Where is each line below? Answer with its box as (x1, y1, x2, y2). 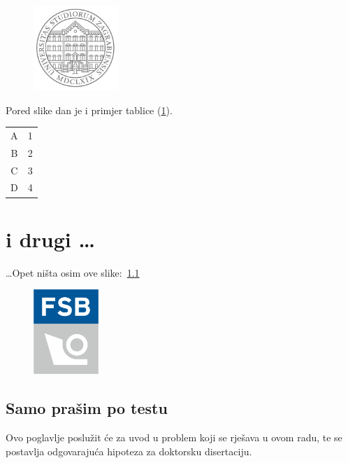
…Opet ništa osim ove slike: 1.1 (6, 265, 140, 279)
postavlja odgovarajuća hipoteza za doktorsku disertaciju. (6, 443, 252, 458)
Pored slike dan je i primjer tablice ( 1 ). (6, 102, 173, 117)
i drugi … (6, 224, 95, 253)
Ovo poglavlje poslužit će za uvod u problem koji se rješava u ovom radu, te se (6, 429, 342, 444)
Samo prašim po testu (6, 397, 168, 419)
